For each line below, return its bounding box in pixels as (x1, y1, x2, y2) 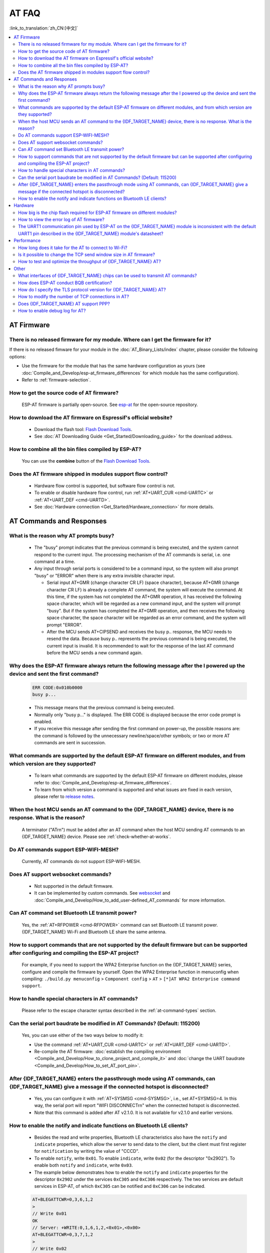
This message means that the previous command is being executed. (34, 705, 175, 711)
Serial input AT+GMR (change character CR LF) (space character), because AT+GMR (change (46, 579, 239, 586)
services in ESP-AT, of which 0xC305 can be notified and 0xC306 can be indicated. (34, 1183, 206, 1189)
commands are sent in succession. (34, 740, 106, 746)
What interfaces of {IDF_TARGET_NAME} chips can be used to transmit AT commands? (18, 273, 197, 279)
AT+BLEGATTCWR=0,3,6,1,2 (32, 1197, 93, 1202)
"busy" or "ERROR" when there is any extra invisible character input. (34, 572, 175, 578)
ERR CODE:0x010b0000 (32, 685, 82, 690)
